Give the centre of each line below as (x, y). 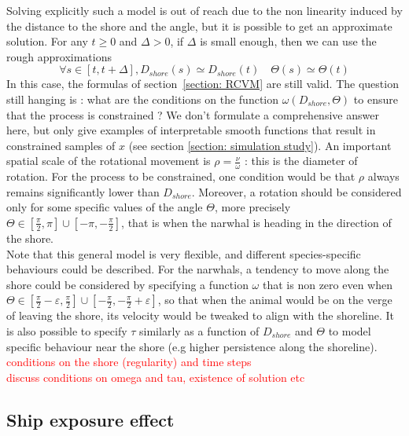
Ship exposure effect (90, 419)
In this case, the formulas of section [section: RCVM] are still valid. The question (203, 84)
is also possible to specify (67, 330)
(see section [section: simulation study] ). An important (260, 145)
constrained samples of (61, 145)
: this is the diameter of (301, 161)
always (383, 176)
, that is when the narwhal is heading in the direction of (256, 222)
